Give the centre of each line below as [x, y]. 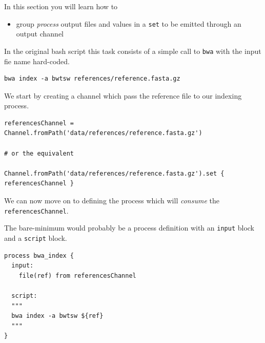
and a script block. [36, 237]
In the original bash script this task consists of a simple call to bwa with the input [133, 51]
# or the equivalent [39, 153]
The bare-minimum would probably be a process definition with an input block [129, 228]
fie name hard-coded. [37, 61]
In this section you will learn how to [61, 6]
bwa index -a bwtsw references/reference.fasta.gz [92, 79]
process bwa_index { [39, 255]
